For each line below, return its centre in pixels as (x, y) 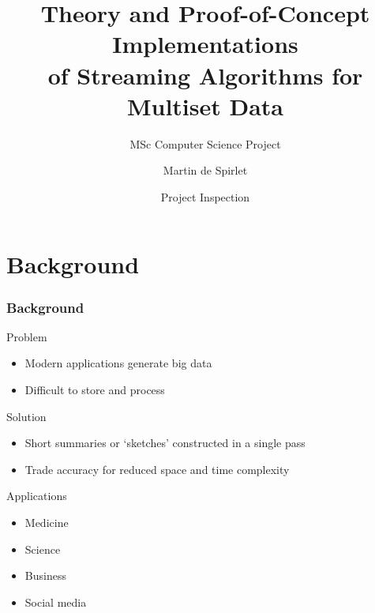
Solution (26, 416)
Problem (27, 336)
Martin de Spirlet (205, 170)
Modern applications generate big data (118, 363)
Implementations (205, 44)
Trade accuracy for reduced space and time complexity (157, 469)
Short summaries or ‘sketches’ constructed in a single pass (165, 443)
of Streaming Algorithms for (205, 75)
